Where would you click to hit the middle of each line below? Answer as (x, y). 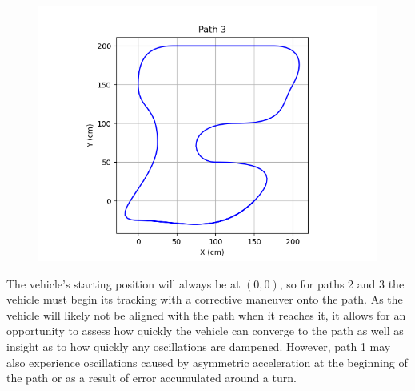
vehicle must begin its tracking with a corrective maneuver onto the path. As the (205, 299)
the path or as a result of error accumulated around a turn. (152, 378)
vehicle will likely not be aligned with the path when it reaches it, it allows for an (206, 314)
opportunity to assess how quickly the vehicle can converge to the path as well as (205, 331)
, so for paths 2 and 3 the (342, 283)
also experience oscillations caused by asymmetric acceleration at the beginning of (207, 362)
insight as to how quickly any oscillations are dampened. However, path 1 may (199, 346)
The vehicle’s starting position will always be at (124, 283)
